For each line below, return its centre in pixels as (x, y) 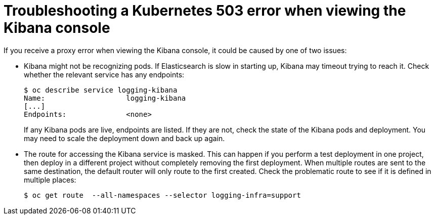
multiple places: (50, 180)
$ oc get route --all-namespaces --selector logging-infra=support (162, 195)
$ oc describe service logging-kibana (101, 90)
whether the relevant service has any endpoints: (104, 74)
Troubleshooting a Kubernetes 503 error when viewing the (205, 11)
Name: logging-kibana (105, 98)
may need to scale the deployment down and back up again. (124, 138)
